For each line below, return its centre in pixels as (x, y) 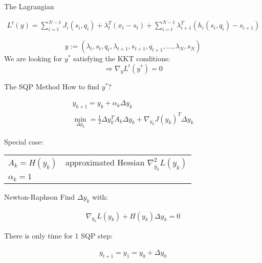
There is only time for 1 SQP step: (58, 236)
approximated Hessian (105, 162)
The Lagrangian (29, 6)
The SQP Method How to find (52, 86)
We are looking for (33, 58)
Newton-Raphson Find (40, 196)
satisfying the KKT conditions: (122, 58)
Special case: (24, 141)
